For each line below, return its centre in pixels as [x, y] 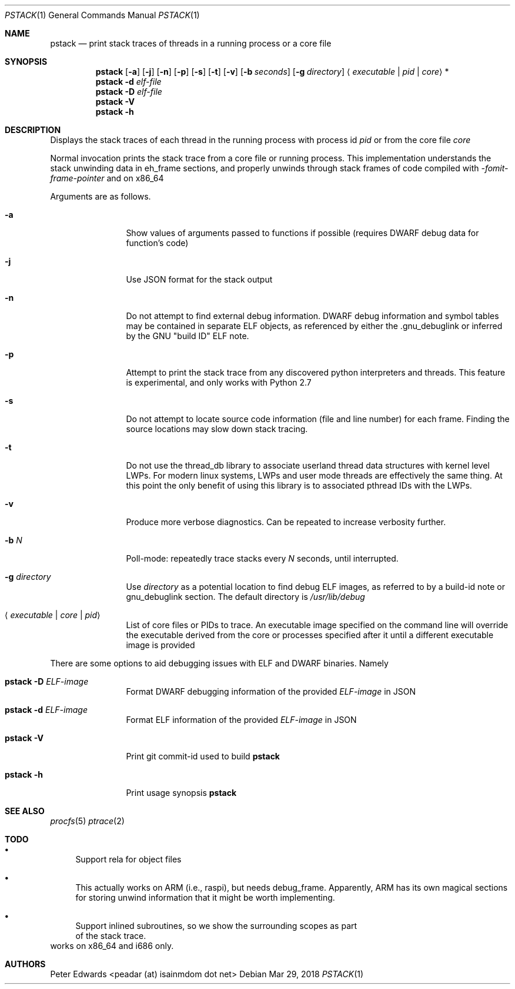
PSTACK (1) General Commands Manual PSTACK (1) [102, 15]
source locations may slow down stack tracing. [217, 429]
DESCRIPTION [33, 130]
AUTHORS [25, 964]
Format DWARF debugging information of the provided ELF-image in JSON [271, 691]
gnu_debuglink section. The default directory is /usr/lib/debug [245, 597]
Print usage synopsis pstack [181, 793]
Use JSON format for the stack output [199, 279]
